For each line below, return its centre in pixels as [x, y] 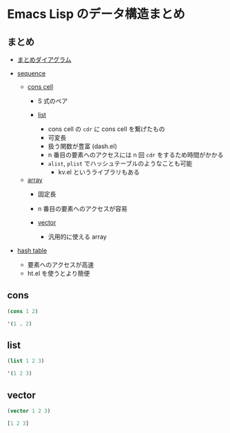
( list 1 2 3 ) [26, 361]
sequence [31, 73]
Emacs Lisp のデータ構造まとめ [96, 14]
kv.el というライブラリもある [99, 172]
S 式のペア [53, 101]
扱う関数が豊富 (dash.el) [83, 146]
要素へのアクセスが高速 [61, 265]
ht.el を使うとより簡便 [59, 273]
